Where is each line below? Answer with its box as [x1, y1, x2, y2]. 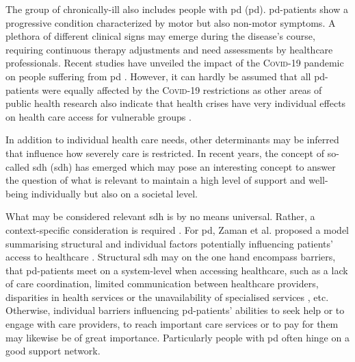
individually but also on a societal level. [31, 186, 198, 200]
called [5, 159, 29, 173]
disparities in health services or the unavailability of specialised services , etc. [5, 289, 329, 304]
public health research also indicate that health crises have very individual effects [5, 96, 346, 110]
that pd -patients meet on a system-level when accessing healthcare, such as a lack [5, 263, 348, 277]
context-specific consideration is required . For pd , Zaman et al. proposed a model [5, 222, 350, 237]
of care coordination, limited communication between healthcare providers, [5, 276, 319, 291]
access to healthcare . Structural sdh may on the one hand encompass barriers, [5, 250, 336, 264]
